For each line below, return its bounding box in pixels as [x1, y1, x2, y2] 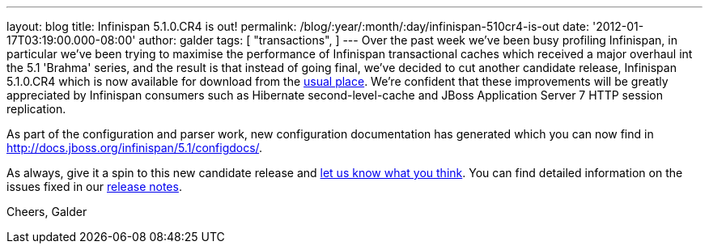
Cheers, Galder [6, 205, 87, 218]
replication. [6, 102, 66, 116]
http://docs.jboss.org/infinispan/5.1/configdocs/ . [6, 141, 263, 155]
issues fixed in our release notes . [6, 180, 182, 193]
